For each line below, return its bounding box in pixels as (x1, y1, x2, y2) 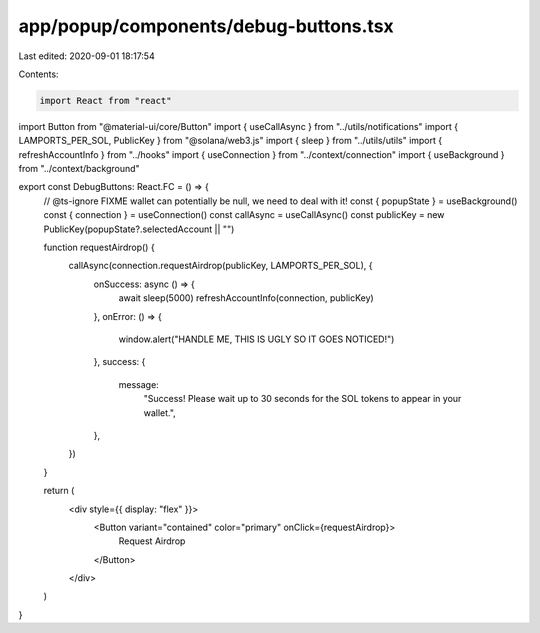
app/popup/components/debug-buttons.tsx (18, 15, 394, 37)
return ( (43, 485, 75, 497)
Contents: (18, 68, 59, 80)
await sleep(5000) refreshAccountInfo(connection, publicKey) (118, 292, 374, 304)
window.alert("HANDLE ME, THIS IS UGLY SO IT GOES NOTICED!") (118, 333, 395, 345)
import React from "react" (39, 95, 172, 106)
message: (118, 378, 159, 390)
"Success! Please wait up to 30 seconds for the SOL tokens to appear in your (143, 393, 462, 405)
